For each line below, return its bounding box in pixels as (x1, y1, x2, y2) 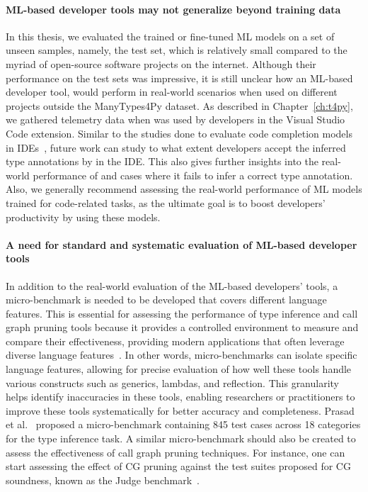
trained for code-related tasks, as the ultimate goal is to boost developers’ (6, 195, 326, 210)
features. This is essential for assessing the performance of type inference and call (6, 306, 358, 320)
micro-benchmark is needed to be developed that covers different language (6, 292, 327, 307)
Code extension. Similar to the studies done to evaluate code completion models (6, 125, 352, 140)
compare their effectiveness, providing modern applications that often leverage (6, 333, 345, 348)
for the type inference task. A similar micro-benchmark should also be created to (6, 431, 356, 446)
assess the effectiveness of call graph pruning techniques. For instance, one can (6, 445, 345, 459)
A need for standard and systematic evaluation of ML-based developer (6, 237, 357, 252)
